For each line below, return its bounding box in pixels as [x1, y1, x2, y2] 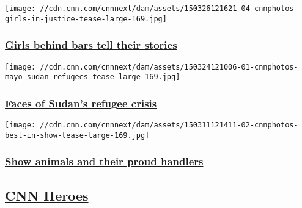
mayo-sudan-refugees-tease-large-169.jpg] [5, 73, 180, 82]
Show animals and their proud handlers [5, 154, 204, 169]
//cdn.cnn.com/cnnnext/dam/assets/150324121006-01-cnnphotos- [40, 62, 298, 71]
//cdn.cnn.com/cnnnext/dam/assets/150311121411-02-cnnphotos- [40, 121, 298, 130]
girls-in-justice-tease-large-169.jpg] [5, 14, 167, 23]
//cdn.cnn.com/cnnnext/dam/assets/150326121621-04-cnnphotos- [40, 4, 298, 13]
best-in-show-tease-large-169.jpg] [5, 131, 150, 140]
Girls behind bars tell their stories [5, 37, 177, 52]
